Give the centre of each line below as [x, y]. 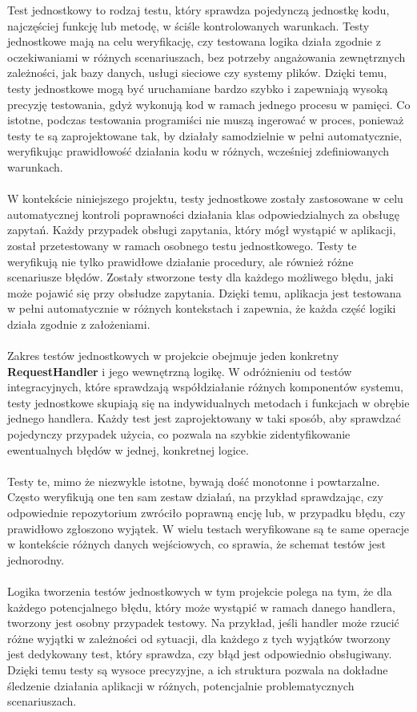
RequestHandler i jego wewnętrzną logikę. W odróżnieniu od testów [180, 371]
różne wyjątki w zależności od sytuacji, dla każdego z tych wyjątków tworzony [199, 638]
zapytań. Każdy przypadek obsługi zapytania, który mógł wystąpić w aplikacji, [202, 230]
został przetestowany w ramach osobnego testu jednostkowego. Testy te [182, 245]
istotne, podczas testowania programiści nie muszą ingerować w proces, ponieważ [206, 120]
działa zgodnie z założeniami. [79, 324]
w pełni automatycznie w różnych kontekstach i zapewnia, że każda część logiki [202, 308]
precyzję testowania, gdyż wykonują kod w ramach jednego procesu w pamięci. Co [209, 104]
